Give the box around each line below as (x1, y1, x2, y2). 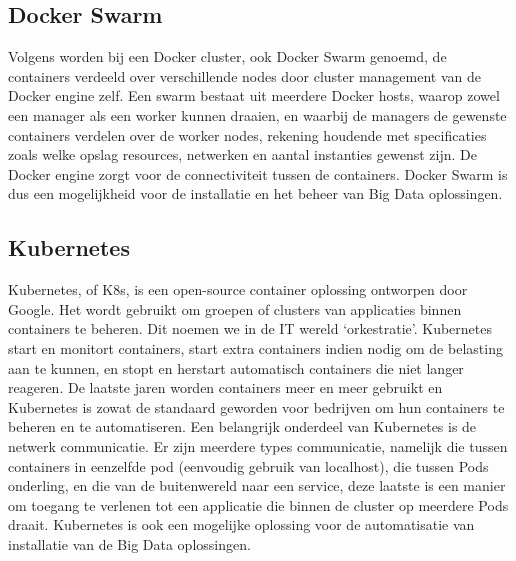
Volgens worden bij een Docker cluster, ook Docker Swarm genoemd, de (8, 46, 447, 67)
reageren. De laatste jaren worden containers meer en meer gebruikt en (8, 377, 443, 398)
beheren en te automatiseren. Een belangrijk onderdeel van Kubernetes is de (8, 416, 477, 437)
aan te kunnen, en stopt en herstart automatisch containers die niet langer (8, 357, 464, 378)
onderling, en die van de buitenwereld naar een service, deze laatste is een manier (8, 475, 506, 496)
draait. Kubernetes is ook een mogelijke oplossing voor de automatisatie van (8, 514, 475, 535)
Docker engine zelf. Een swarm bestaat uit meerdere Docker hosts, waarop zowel (8, 85, 500, 106)
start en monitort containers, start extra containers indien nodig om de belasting (8, 337, 503, 358)
